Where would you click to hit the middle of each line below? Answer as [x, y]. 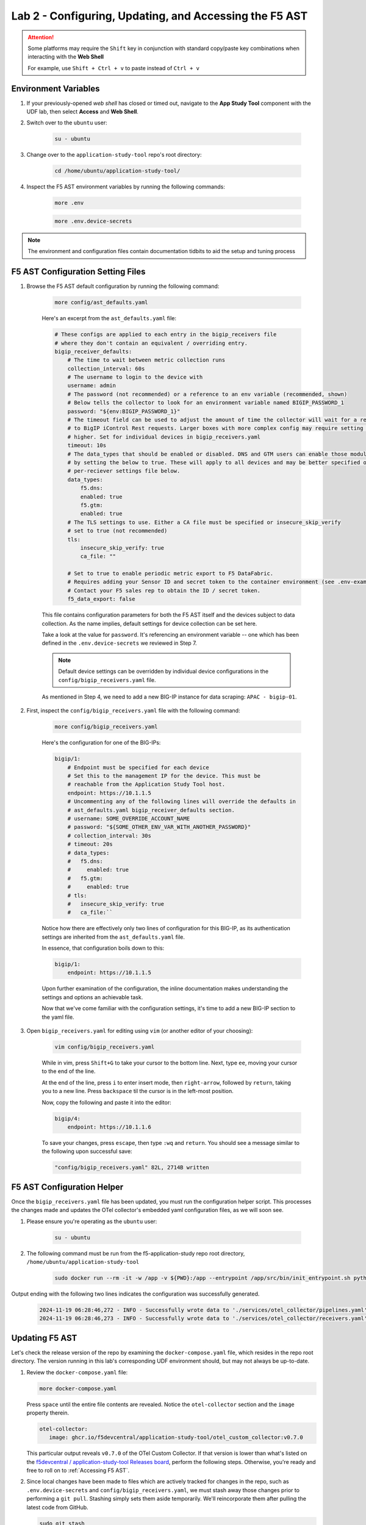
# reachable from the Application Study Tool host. [146, 784]
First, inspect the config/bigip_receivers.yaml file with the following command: [133, 711]
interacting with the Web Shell [66, 57]
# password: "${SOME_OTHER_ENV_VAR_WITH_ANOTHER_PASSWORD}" [159, 827]
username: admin [91, 386]
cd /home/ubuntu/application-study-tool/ [117, 171]
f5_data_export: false [101, 599]
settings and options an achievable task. [92, 997]
